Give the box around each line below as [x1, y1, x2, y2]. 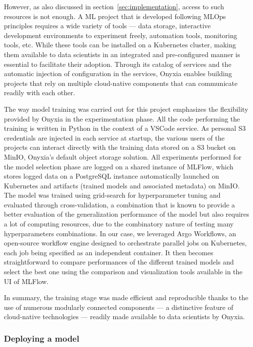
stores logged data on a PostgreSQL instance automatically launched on [4, 171, 219, 181]
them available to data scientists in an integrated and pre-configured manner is [4, 49, 240, 59]
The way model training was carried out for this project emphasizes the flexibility [4, 103, 249, 114]
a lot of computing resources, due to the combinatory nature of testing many [4, 219, 234, 229]
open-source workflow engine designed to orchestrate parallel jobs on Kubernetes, [4, 238, 247, 248]
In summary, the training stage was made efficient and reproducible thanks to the [4, 292, 249, 303]
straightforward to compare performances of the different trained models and [4, 257, 234, 267]
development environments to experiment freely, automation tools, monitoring [4, 30, 237, 40]
